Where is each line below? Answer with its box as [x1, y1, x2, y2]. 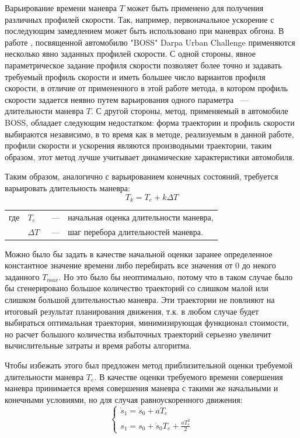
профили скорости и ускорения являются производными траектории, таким [5, 139, 272, 151]
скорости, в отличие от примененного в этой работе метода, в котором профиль [5, 82, 288, 94]
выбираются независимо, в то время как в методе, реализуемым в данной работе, [5, 127, 294, 140]
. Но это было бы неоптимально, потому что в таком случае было [58, 270, 293, 282]
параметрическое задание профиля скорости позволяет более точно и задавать [5, 58, 282, 71]
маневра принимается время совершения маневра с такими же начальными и [5, 382, 278, 394]
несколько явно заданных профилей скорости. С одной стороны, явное [5, 47, 256, 60]
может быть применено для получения [127, 2, 264, 13]
